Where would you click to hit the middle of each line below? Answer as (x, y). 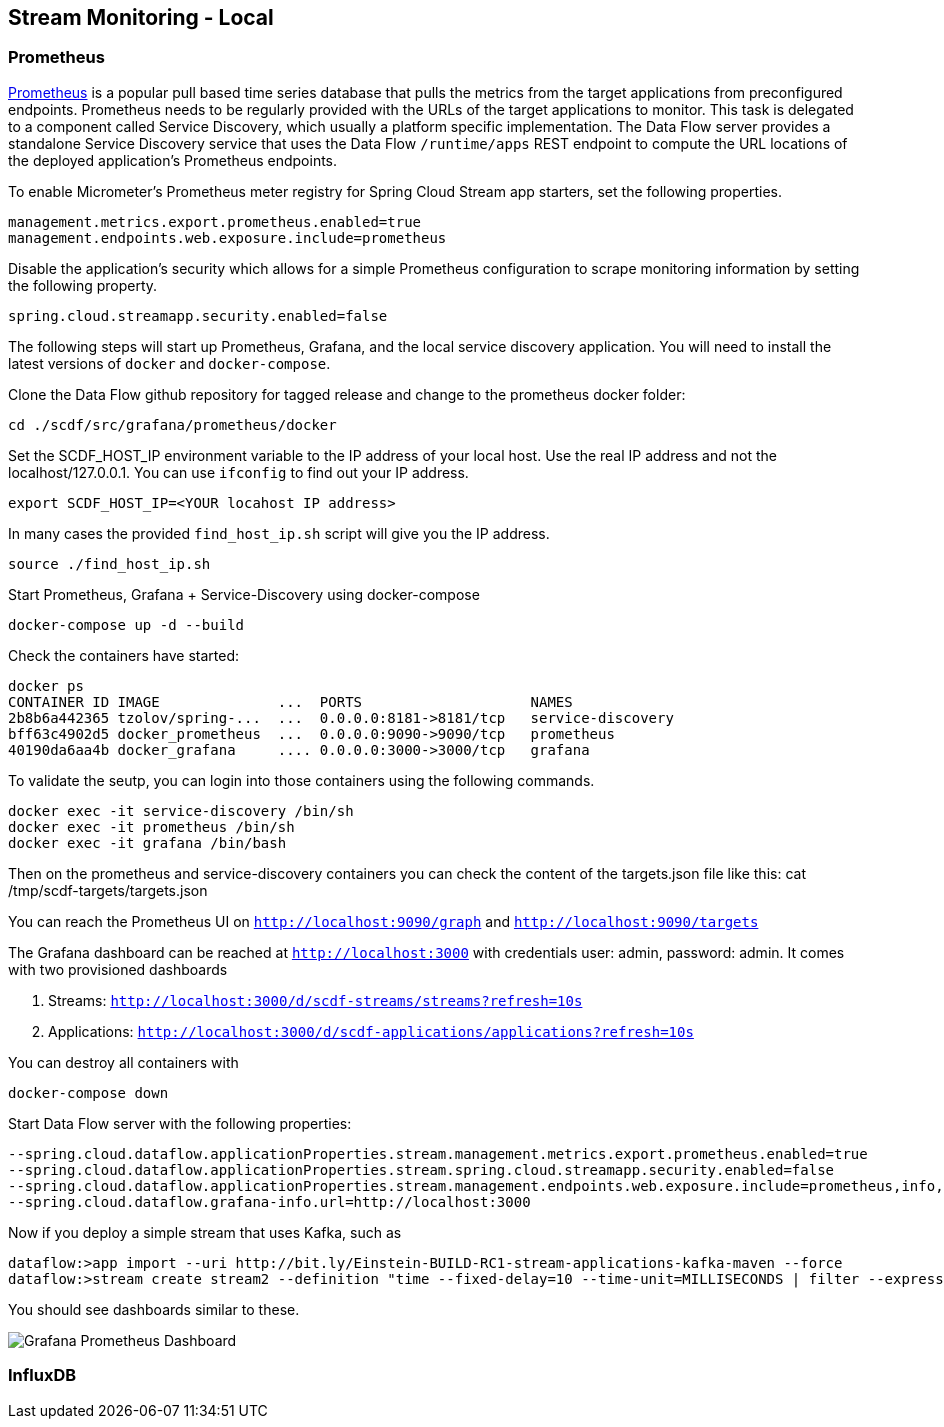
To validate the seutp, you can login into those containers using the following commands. (301, 780)
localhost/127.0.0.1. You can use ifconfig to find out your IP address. (238, 472)
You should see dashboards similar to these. (154, 1309)
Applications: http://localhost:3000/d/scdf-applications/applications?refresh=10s (371, 1031)
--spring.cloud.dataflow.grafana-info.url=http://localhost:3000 (269, 1201)
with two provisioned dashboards (118, 969)
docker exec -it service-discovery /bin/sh (181, 810)
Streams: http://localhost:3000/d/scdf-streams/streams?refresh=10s (315, 1000)
